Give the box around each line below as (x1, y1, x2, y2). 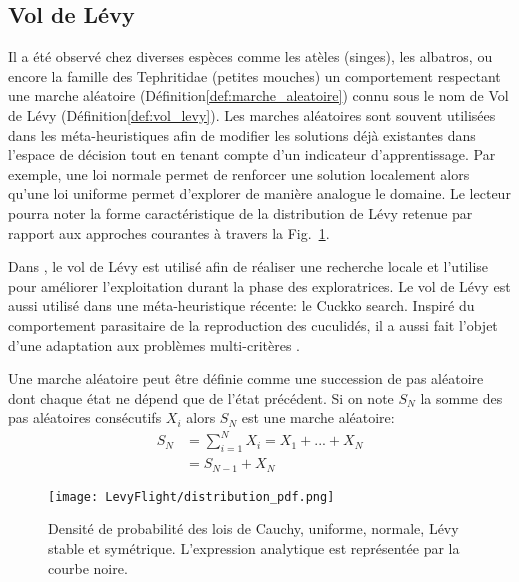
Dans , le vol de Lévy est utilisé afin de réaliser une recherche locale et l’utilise (8, 256, 488, 277)
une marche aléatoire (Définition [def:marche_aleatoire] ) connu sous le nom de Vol (8, 85, 509, 106)
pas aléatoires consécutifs (8, 407, 162, 428)
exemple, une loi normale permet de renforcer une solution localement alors (8, 163, 470, 184)
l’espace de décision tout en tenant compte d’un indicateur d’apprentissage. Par (8, 144, 496, 165)
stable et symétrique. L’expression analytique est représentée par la (48, 537, 460, 558)
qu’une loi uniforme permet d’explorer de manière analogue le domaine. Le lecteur (8, 183, 511, 204)
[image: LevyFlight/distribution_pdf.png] (48, 489, 335, 504)
